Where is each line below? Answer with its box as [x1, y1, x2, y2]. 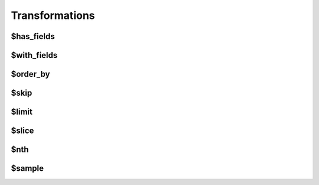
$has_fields [11, 31, 56, 41]
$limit [11, 107, 32, 117]
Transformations [11, 9, 95, 22]
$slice [11, 126, 34, 136]
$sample [11, 163, 44, 174]
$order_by [11, 69, 50, 79]
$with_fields [11, 50, 58, 60]
